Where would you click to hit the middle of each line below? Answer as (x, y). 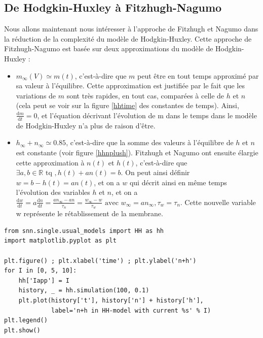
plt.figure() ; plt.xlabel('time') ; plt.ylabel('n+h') (100, 261)
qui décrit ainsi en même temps (178, 182)
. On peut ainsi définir (155, 172)
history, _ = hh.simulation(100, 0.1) (84, 291)
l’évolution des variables (53, 192)
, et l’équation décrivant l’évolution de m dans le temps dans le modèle (147, 115)
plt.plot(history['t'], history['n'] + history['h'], (111, 300)
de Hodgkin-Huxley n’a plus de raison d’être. (86, 125)
